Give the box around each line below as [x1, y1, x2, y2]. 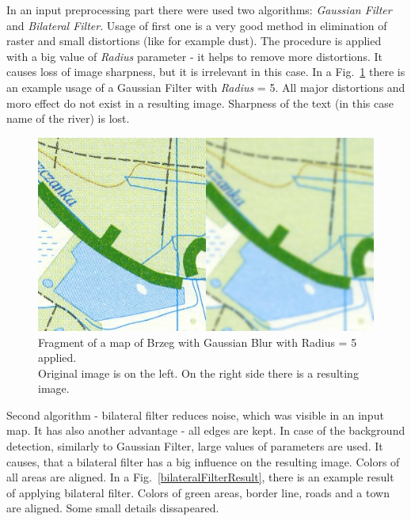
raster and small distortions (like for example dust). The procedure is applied [6, 32, 382, 49]
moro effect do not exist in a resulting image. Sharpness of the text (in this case [6, 94, 394, 111]
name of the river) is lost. [6, 110, 130, 127]
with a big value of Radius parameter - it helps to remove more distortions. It [6, 48, 382, 64]
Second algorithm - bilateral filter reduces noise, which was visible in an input [6, 406, 384, 423]
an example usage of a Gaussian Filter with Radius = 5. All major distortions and [6, 78, 405, 95]
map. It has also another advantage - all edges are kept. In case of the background [6, 422, 405, 439]
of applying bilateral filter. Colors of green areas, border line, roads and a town [6, 484, 390, 500]
